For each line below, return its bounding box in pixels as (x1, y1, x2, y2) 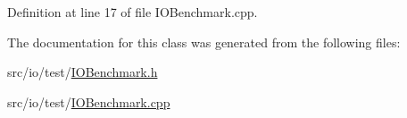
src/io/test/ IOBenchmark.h (7, 63, 158, 81)
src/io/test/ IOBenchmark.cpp (7, 92, 170, 111)
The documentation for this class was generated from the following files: (7, 32, 401, 51)
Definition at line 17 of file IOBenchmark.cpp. (7, 3, 258, 21)
